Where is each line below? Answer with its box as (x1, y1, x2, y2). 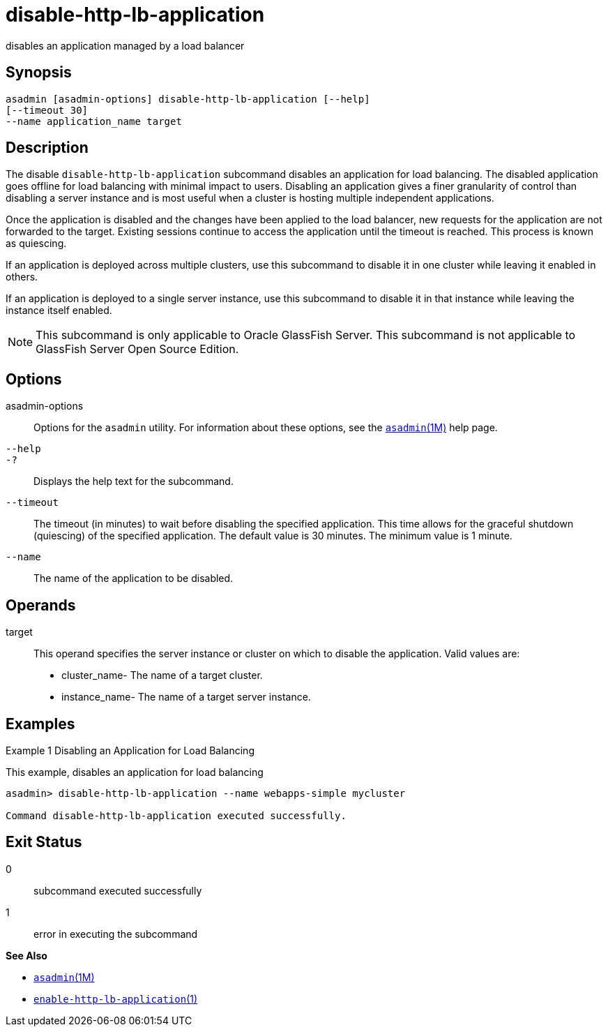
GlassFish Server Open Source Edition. (36, 342, 239, 357)
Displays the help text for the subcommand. (33, 475, 234, 488)
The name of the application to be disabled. (33, 572, 234, 585)
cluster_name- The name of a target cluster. (61, 669, 263, 682)
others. (6, 271, 38, 283)
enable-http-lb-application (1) (33, 992, 198, 1005)
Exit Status (6, 833, 82, 851)
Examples (6, 715, 75, 733)
